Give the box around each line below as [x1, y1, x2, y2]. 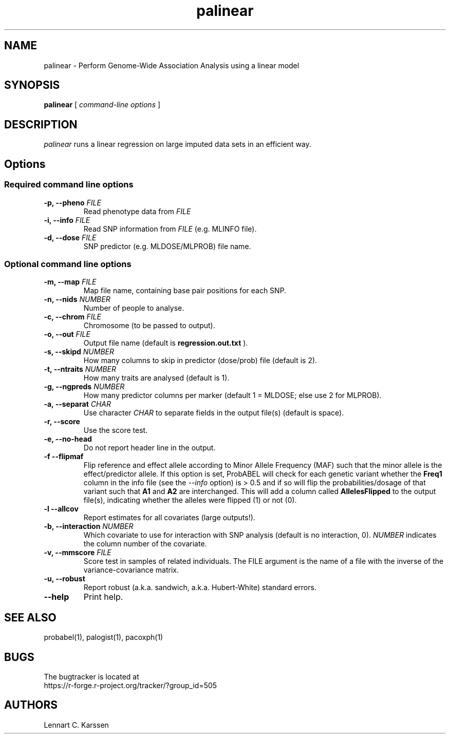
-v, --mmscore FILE [44, 548, 111, 557]
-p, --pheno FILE [44, 198, 101, 207]
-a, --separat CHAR [44, 400, 111, 409]
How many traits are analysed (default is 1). [83, 373, 230, 383]
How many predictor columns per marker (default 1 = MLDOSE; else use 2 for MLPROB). [83, 391, 382, 400]
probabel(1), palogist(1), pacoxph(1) [44, 633, 163, 642]
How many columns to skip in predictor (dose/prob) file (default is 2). [83, 356, 317, 365]
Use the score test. [83, 426, 148, 435]
